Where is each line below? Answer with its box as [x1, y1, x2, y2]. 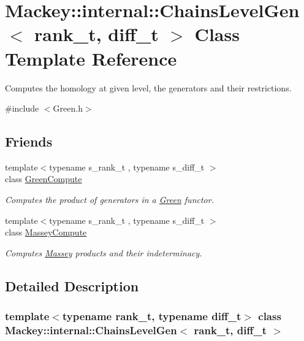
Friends [5, 132, 53, 151]
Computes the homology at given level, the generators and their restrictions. [5, 81, 292, 94]
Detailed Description [5, 276, 139, 295]
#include [5, 102, 39, 115]
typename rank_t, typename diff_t [62, 308, 241, 324]
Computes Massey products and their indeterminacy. [5, 246, 202, 259]
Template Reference [5, 45, 177, 71]
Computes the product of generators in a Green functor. [5, 193, 214, 206]
